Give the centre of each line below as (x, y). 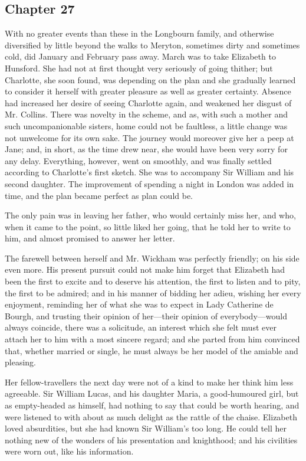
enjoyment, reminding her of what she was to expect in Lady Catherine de (139, 304)
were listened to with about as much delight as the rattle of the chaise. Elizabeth (151, 416)
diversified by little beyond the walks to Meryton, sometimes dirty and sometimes (152, 45)
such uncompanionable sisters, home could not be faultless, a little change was (146, 125)
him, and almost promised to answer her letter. (90, 238)
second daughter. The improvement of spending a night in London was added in (149, 183)
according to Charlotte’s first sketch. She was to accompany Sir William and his (149, 172)
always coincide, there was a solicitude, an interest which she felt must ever (141, 327)
